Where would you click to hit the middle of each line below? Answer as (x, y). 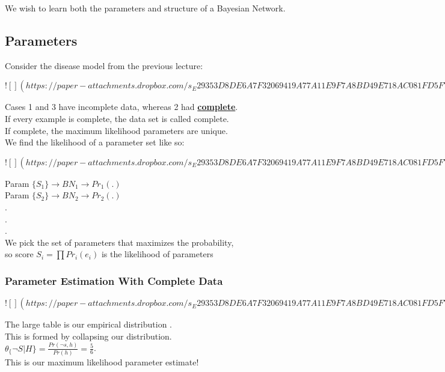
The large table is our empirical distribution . (88, 324)
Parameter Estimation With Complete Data (114, 280)
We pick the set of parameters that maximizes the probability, (119, 242)
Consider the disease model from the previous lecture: (104, 65)
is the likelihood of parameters (157, 254)
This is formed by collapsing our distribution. (88, 336)
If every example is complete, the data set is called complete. (117, 118)
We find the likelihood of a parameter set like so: (95, 142)
